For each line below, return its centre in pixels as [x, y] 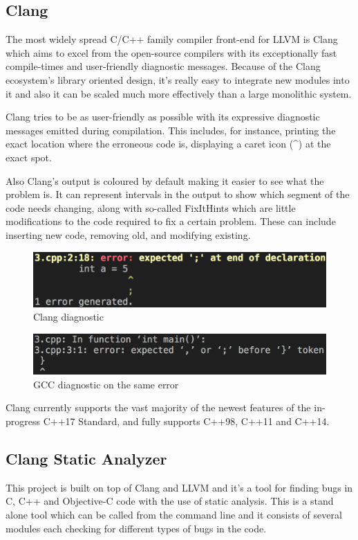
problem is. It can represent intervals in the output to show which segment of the [178, 194]
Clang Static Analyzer [86, 458]
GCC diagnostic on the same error [106, 384]
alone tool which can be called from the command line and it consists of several [174, 514]
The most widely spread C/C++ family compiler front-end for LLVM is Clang [172, 39]
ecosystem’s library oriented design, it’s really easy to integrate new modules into [178, 79]
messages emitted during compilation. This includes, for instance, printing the [171, 130]
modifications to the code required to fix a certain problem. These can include [171, 221]
